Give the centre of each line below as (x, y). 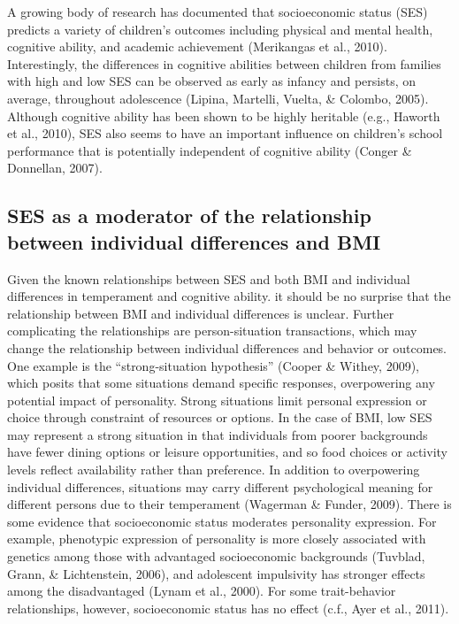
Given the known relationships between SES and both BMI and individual (209, 278)
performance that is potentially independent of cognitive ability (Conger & (210, 150)
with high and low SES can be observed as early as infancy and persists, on (212, 81)
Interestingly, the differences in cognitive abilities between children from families (224, 63)
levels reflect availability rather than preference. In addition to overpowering (214, 470)
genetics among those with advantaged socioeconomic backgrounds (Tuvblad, (216, 556)
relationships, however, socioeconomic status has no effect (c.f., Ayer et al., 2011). (228, 608)
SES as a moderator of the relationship (189, 216)
